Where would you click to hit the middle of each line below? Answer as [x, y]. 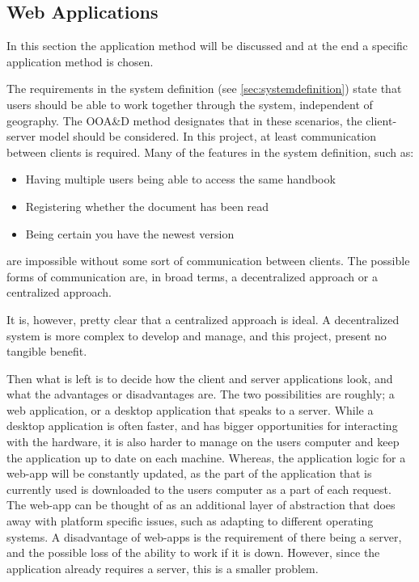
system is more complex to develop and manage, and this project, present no [197, 335]
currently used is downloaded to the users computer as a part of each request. [199, 489]
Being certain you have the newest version [130, 233]
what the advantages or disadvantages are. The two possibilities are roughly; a [201, 394]
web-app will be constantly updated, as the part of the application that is [189, 473]
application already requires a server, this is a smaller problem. [163, 568]
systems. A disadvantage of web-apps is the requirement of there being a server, [204, 536]
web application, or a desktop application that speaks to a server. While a [190, 409]
